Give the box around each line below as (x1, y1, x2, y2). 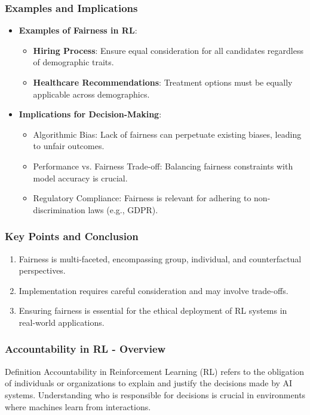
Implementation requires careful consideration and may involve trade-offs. (19, 284, 288, 296)
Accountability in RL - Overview (5, 341, 166, 356)
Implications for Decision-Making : (19, 108, 162, 120)
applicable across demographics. (33, 87, 150, 100)
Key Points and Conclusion (5, 229, 139, 244)
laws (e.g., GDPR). (88, 203, 158, 216)
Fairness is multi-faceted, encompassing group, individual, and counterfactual (19, 252, 302, 265)
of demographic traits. (33, 56, 114, 68)
